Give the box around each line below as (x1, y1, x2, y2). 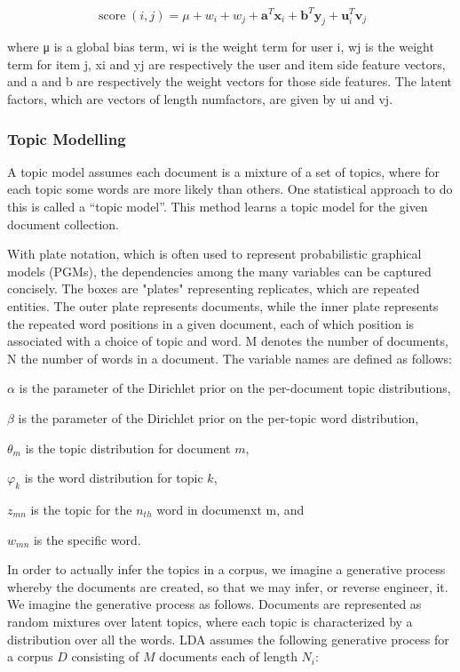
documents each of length (159, 647, 297, 666)
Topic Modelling (7, 127, 126, 149)
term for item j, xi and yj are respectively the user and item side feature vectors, (7, 54, 446, 73)
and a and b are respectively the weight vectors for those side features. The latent (7, 72, 453, 91)
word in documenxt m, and (156, 500, 305, 518)
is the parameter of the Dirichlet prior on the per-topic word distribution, (18, 409, 419, 428)
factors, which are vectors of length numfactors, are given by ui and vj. (7, 90, 393, 108)
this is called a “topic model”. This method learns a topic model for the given (7, 197, 428, 216)
